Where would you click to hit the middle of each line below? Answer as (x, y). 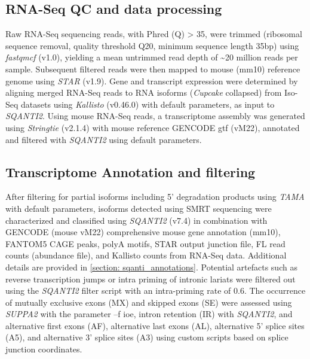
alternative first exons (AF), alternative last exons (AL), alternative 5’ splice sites (155, 325)
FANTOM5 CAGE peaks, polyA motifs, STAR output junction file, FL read (145, 243)
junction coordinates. (44, 349)
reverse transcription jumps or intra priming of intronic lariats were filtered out (151, 279)
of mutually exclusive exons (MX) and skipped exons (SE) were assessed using (149, 302)
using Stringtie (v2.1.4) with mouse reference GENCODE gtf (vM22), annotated (153, 127)
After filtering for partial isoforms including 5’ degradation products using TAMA (155, 197)
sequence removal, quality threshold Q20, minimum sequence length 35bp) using (152, 45)
